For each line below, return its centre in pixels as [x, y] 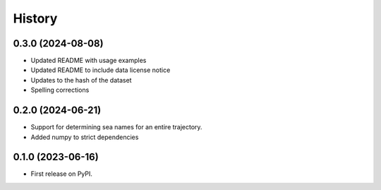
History [35, 18]
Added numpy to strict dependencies [85, 137]
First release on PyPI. [62, 174]
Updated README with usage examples [89, 61]
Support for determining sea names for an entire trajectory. [116, 127]
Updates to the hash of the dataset [81, 80]
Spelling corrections [60, 90]
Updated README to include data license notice [101, 70]
